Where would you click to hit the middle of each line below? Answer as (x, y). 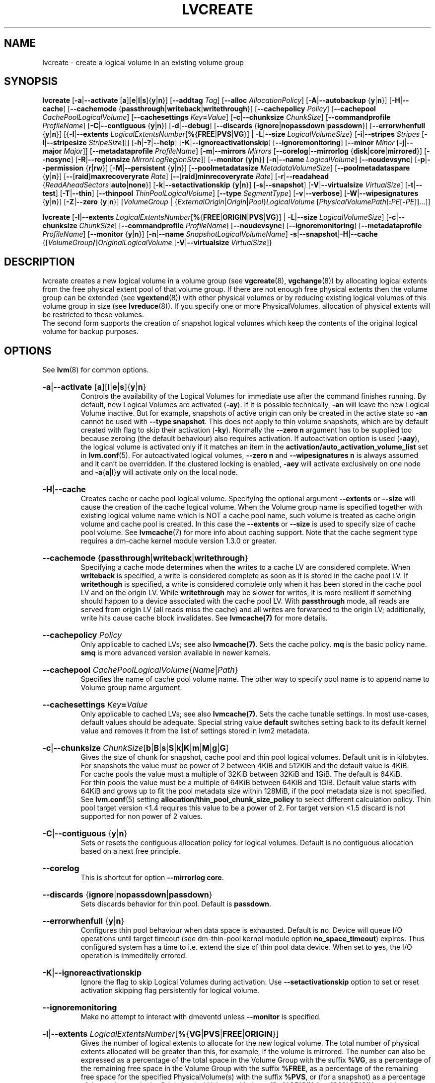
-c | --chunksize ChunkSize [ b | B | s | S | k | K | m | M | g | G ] (136, 748)
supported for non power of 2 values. (142, 816)
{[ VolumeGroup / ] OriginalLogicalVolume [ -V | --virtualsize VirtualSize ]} (157, 243)
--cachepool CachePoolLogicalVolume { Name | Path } (140, 670)
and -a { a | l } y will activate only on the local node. (159, 472)
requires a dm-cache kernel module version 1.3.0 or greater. (179, 541)
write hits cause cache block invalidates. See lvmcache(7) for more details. (204, 618)
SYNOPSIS (31, 82)
